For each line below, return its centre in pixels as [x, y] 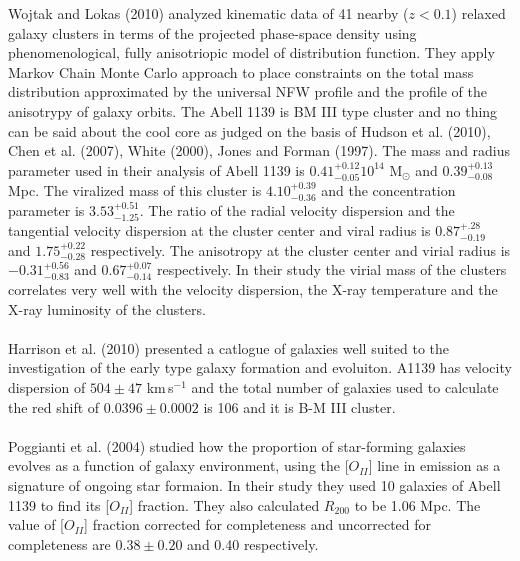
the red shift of [54, 406]
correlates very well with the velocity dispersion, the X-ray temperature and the [253, 288]
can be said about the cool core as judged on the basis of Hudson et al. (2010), [249, 130]
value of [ [36, 524]
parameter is [46, 209]
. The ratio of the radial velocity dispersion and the [297, 209]
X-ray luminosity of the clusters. [107, 308]
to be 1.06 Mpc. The [417, 504]
